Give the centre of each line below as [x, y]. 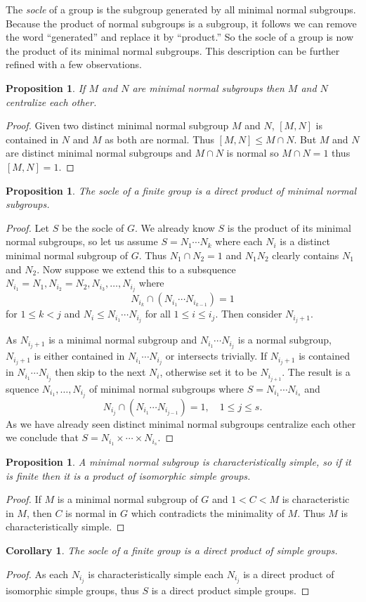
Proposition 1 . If [46, 87]
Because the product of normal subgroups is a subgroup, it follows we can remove [181, 23]
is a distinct [305, 241]
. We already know [175, 227]
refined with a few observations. [74, 64]
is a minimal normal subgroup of [128, 499]
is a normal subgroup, [285, 340]
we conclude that [42, 437]
